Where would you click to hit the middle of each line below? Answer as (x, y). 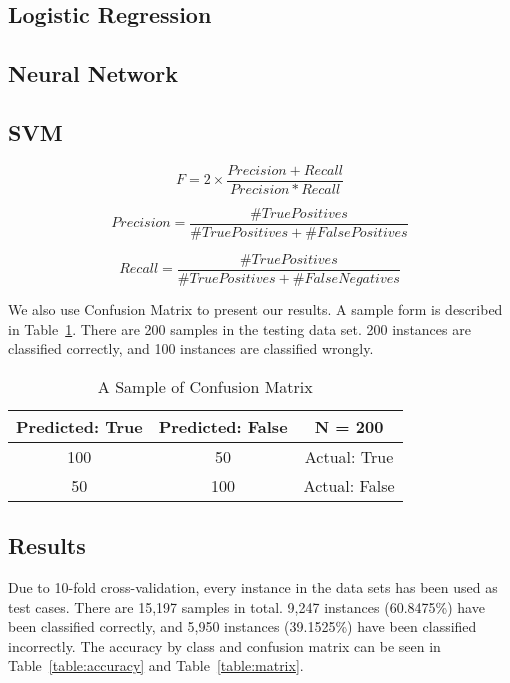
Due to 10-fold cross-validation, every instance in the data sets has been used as (253, 586)
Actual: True (349, 456)
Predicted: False (223, 426)
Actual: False (349, 485)
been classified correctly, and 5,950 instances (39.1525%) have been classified (242, 626)
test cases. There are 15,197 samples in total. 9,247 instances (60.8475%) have (246, 606)
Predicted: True (79, 426)
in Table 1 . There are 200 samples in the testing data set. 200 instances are (239, 328)
